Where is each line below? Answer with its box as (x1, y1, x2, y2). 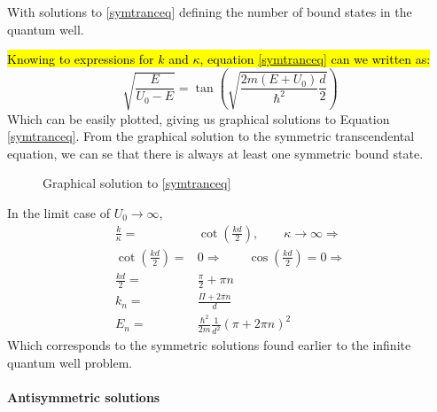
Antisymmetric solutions (7, 388, 160, 406)
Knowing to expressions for (7, 50, 154, 68)
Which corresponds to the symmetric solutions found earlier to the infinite (7, 336, 411, 354)
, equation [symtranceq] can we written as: (199, 50, 431, 68)
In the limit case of (7, 204, 110, 222)
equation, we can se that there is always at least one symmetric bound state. (7, 144, 424, 162)
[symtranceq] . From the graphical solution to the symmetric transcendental (7, 127, 415, 145)
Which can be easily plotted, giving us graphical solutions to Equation (7, 109, 390, 128)
